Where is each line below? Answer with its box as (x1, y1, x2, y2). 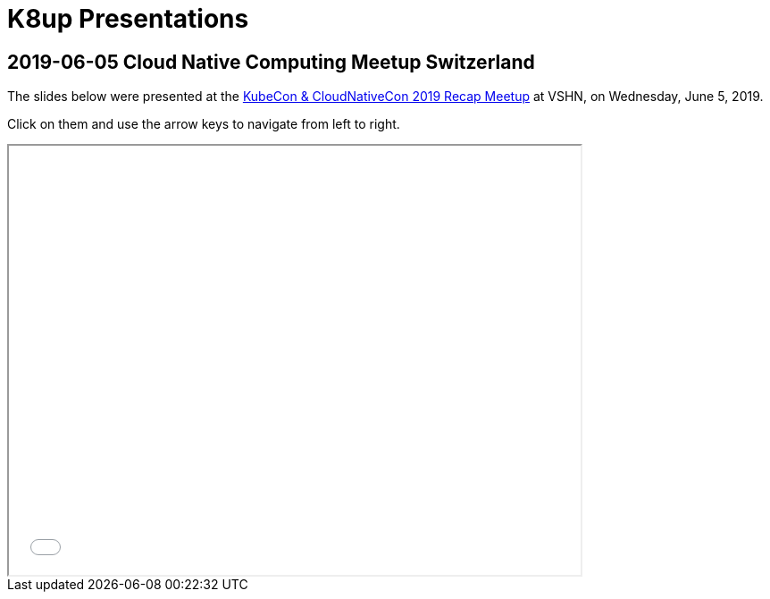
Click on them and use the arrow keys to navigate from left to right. (7, 116, 400, 132)
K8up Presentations (7, 4, 249, 34)
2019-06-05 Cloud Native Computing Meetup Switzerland (7, 50, 535, 73)
